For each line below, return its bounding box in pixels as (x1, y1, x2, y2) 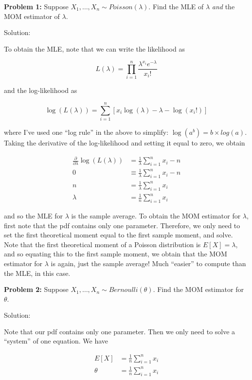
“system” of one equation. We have (4, 336, 108, 346)
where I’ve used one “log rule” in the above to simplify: (4, 127, 169, 137)
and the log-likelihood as (4, 85, 77, 95)
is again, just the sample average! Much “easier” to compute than (51, 258, 246, 268)
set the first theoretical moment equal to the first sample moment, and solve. (4, 230, 233, 240)
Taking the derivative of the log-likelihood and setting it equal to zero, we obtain (4, 137, 245, 147)
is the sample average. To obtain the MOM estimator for (71, 210, 241, 220)
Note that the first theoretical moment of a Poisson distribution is (4, 239, 201, 249)
